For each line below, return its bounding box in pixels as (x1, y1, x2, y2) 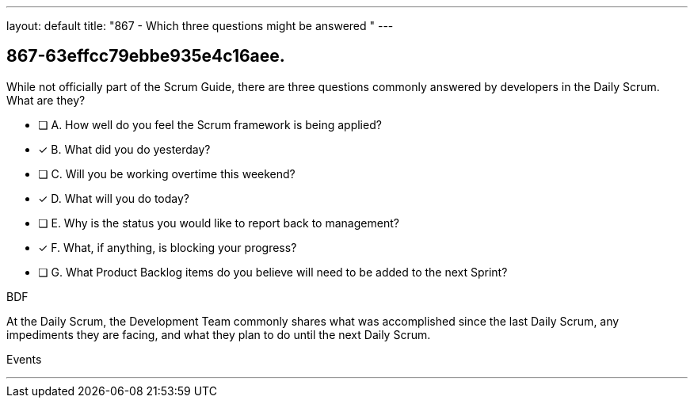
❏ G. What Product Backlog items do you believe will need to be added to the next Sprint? (38, 265, 508, 279)
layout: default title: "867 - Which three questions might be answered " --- (6, 19, 394, 32)
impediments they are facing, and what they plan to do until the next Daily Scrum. (6, 327, 431, 341)
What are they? (6, 93, 86, 107)
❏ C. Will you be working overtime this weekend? (38, 166, 296, 181)
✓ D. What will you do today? (38, 191, 189, 205)
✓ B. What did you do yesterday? (38, 142, 211, 156)
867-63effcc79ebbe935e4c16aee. (6, 46, 285, 67)
